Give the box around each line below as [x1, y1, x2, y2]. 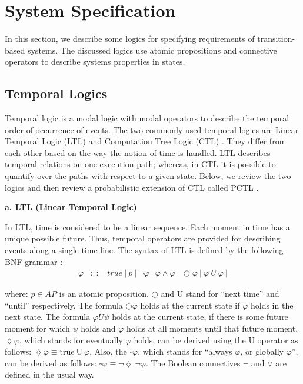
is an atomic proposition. [59, 287, 149, 300]
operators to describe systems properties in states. [5, 55, 185, 68]
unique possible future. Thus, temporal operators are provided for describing [5, 232, 281, 244]
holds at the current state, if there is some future [112, 310, 288, 323]
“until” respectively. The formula [5, 299, 123, 311]
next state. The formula [5, 310, 91, 323]
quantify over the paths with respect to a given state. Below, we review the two [5, 170, 291, 182]
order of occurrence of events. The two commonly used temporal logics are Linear [5, 123, 299, 135]
